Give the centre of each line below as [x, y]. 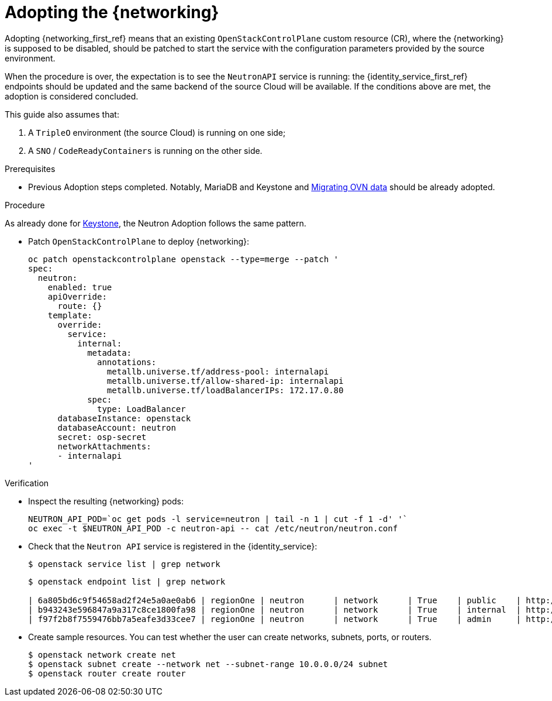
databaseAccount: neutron [117, 427]
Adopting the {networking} [112, 12]
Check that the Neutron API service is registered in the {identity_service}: [173, 546]
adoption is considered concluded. [72, 96]
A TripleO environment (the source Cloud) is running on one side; [157, 132]
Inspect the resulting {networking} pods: [106, 501]
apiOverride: [77, 296]
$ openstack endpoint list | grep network [127, 581]
